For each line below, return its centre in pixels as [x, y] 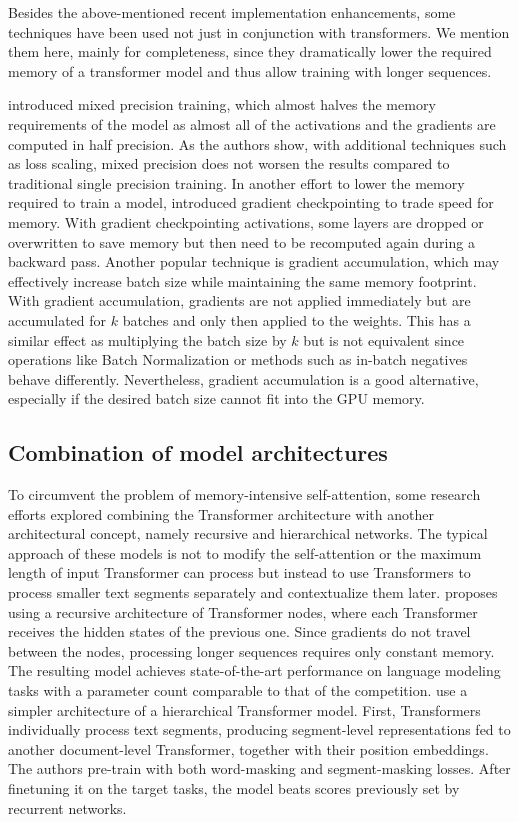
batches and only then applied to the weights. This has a [296, 319]
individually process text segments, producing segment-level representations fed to [259, 729]
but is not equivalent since [384, 339]
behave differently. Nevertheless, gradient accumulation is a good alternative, [243, 378]
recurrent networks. [67, 807]
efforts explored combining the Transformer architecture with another [221, 513]
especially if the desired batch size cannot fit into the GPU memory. [216, 398]
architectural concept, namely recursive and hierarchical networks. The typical [248, 533]
